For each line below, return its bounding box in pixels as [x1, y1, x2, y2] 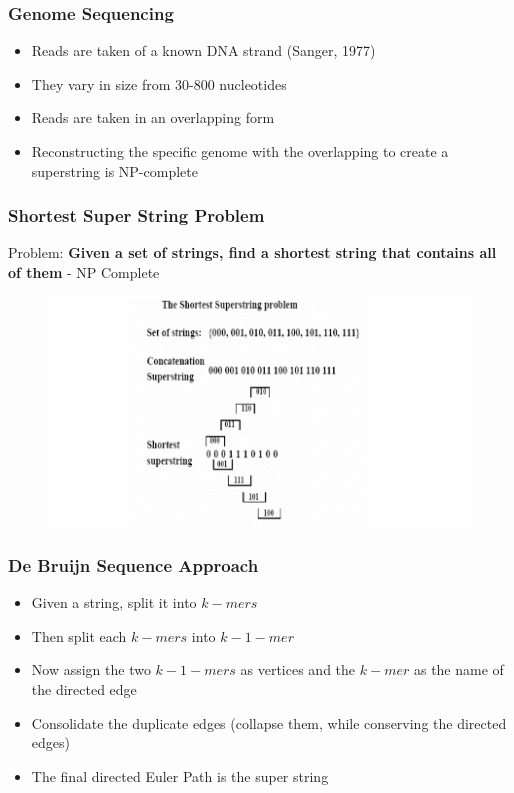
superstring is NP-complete [31, 160, 198, 181]
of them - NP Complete [8, 262, 160, 282]
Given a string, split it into [31, 592, 197, 613]
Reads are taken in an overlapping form [31, 107, 275, 128]
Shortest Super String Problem [8, 203, 265, 228]
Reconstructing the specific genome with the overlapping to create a [31, 141, 449, 161]
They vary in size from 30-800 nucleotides [31, 73, 287, 94]
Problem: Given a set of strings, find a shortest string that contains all [8, 242, 497, 263]
